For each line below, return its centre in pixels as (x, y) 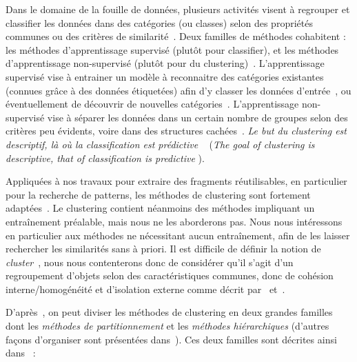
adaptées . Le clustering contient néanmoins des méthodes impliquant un (160, 208)
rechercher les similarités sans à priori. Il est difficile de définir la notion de (163, 249)
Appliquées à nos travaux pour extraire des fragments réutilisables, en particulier (176, 181)
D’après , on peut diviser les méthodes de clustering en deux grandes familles (169, 312)
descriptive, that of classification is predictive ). (105, 158)
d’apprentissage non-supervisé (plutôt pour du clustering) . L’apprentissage (165, 63)
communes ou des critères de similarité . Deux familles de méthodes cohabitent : (176, 36)
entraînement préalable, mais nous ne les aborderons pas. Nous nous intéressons (174, 221)
